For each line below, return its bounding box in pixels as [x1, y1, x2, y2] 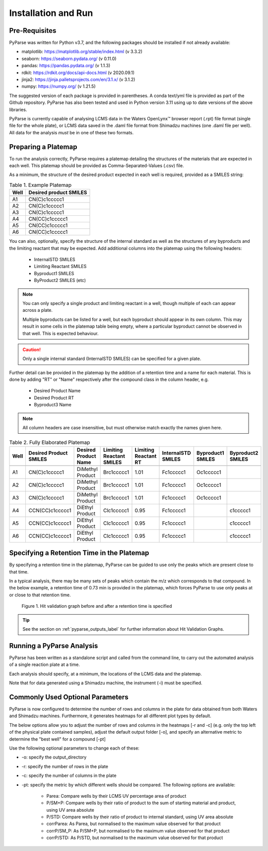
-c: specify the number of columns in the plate [21, 772, 117, 778]
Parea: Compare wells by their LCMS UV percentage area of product [46, 793, 187, 799]
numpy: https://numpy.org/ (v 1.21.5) [21, 84, 96, 90]
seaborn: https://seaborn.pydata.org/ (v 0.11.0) [21, 55, 117, 62]
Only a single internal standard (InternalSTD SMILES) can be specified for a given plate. [22, 356, 201, 362]
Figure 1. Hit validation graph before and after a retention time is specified [21, 603, 172, 609]
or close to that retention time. [9, 592, 71, 598]
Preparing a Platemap [9, 142, 77, 151]
